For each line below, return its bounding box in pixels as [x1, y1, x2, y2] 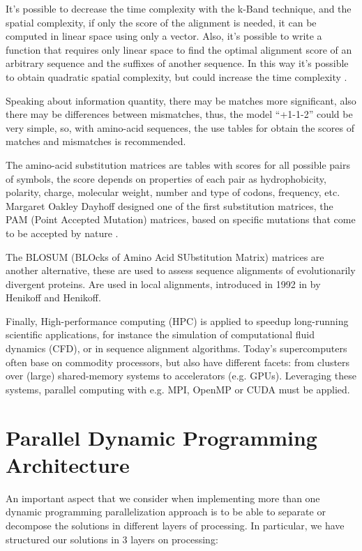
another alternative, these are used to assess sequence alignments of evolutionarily [6, 263, 356, 278]
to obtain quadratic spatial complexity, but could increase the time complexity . [6, 69, 347, 84]
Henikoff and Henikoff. [6, 290, 101, 305]
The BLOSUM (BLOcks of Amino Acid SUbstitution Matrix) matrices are [6, 249, 324, 264]
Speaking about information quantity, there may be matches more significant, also [6, 93, 356, 107]
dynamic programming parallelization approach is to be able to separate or [6, 504, 326, 519]
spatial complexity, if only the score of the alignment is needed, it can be [6, 15, 317, 29]
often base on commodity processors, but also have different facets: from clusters [6, 354, 350, 369]
